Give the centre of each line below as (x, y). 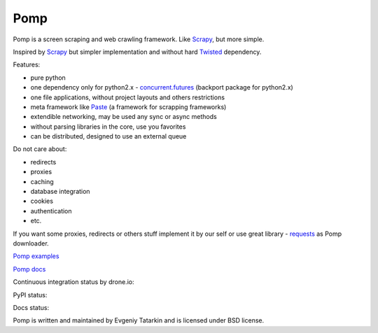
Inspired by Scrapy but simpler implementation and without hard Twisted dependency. (137, 52)
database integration (60, 192)
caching (42, 181)
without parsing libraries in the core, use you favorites (108, 127)
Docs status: (31, 307)
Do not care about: (40, 149)
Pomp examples (36, 256)
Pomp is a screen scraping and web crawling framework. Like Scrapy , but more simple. (139, 39)
